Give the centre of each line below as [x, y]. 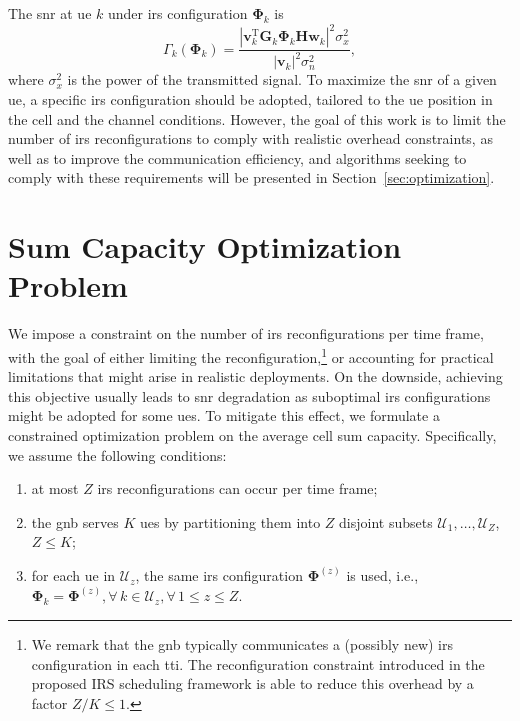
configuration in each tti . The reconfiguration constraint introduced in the [258, 663]
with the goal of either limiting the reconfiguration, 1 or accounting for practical [251, 355]
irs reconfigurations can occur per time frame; [237, 488]
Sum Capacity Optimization [205, 246]
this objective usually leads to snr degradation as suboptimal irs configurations [249, 395]
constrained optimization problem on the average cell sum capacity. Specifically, [252, 434]
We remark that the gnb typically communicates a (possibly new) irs [242, 644]
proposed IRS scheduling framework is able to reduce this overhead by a [252, 683]
